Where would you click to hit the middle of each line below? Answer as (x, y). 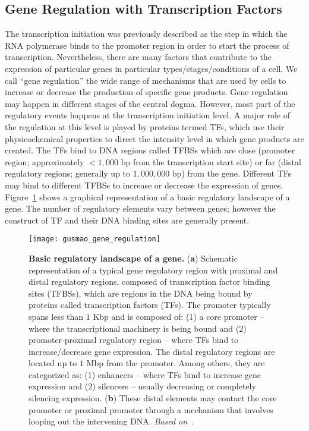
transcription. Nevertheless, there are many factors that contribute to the (138, 57)
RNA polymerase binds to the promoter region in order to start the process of (147, 45)
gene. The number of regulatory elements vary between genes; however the (140, 208)
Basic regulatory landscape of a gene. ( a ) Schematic (133, 258)
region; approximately (45, 161)
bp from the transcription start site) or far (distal (211, 161)
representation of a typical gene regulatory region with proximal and (153, 270)
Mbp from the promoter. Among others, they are (176, 363)
